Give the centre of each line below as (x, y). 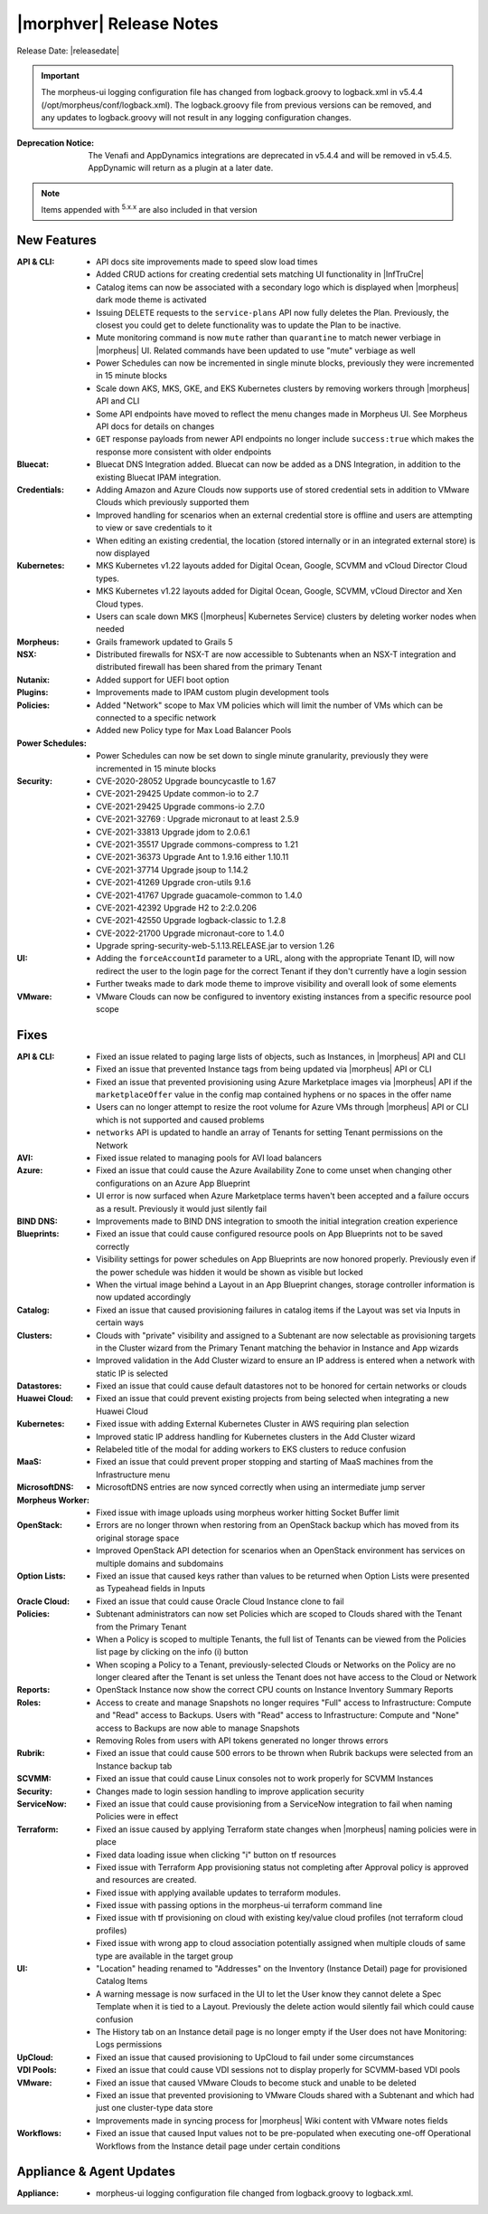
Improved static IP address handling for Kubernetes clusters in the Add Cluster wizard (256, 1436)
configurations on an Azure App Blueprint (173, 1183)
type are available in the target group (165, 1956)
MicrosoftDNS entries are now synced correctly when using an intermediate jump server (261, 1487)
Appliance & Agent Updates (96, 2172)
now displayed (123, 553)
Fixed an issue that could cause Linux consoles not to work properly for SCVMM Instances (265, 1779)
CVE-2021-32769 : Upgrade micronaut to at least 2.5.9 (198, 819)
